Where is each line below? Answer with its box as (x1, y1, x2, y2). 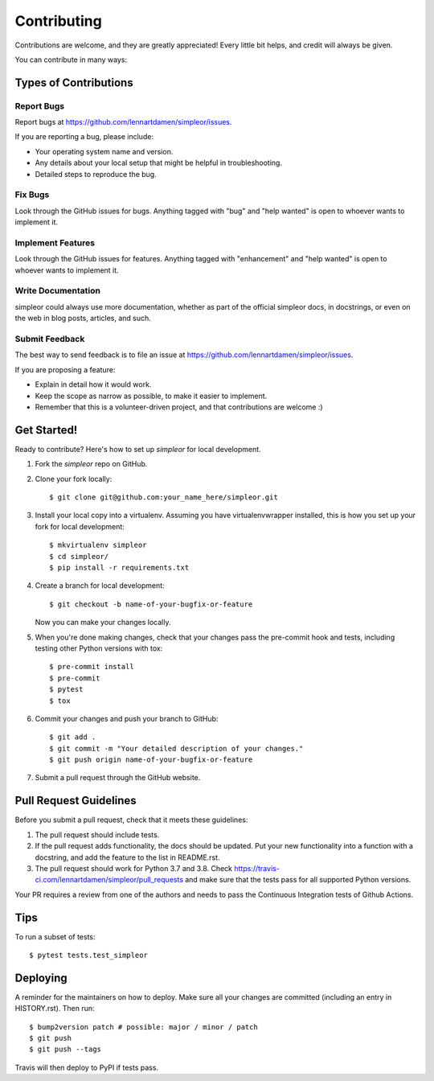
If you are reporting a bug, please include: (14, 132, 154, 142)
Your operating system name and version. (35, 146, 174, 156)
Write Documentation (14, 286, 100, 297)
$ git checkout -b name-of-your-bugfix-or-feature (49, 599, 253, 609)
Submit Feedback (14, 334, 85, 345)
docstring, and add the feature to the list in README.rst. (35, 853, 220, 862)
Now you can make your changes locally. (35, 618, 171, 627)
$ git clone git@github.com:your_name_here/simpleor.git (49, 493, 279, 502)
